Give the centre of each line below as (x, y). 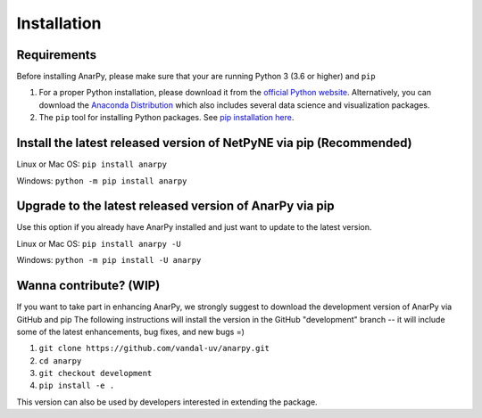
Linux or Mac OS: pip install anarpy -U (99, 243)
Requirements (57, 55)
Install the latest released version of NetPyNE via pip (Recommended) (214, 143)
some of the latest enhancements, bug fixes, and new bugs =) (131, 332)
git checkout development (96, 373)
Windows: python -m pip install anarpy (102, 180)
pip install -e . (77, 386)
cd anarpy (60, 361)
